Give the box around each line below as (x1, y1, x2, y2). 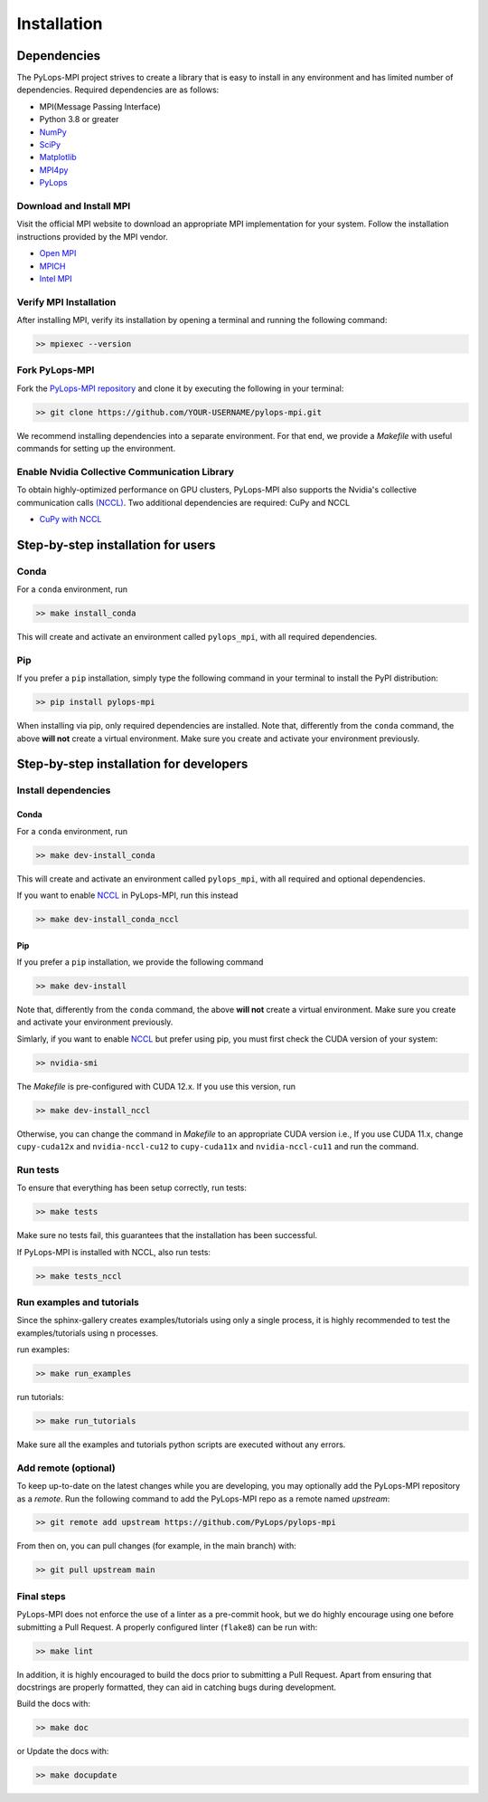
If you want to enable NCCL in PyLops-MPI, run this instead (16, 890, 239, 901)
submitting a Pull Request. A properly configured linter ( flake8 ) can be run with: (16, 1621, 318, 1633)
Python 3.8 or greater (39, 114, 119, 125)
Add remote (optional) (16, 1462, 117, 1474)
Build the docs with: (16, 1698, 90, 1710)
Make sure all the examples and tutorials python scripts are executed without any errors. (16, 1439, 346, 1450)
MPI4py (39, 164, 69, 176)
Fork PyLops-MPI (16, 364, 95, 377)
